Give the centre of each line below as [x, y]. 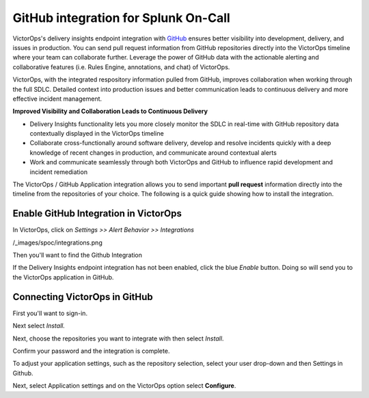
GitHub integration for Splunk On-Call [121, 18]
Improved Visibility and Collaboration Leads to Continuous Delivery [110, 111]
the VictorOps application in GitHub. [63, 277]
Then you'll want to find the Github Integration [78, 255]
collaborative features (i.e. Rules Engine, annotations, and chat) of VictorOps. [121, 67]
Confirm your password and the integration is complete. [91, 351]
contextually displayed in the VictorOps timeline [97, 134]
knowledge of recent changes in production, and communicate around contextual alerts [153, 152]
